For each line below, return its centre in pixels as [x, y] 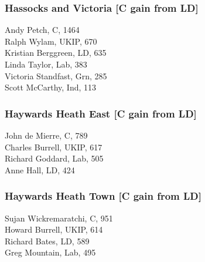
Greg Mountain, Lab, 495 [50, 252]
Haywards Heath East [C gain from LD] [101, 113]
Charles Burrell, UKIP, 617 [54, 147]
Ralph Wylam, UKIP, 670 [51, 41]
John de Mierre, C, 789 [46, 135]
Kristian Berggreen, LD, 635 [56, 53]
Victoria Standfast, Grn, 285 [56, 75]
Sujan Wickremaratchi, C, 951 [59, 218]
